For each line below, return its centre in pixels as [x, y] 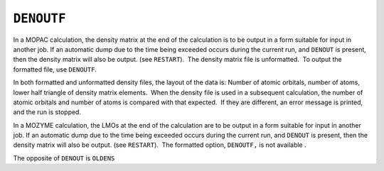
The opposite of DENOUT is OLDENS [64, 158]
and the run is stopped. [47, 112]
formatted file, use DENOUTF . [55, 69]
